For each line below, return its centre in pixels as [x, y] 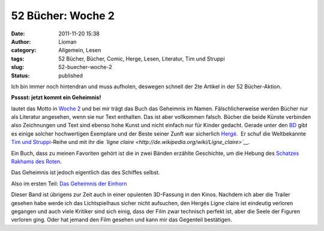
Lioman [68, 41]
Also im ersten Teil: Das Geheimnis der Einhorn [69, 184]
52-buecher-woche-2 [85, 67]
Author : [21, 41]
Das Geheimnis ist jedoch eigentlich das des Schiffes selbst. [85, 172]
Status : [20, 76]
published [71, 76]
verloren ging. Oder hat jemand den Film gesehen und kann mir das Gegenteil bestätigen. [121, 220]
